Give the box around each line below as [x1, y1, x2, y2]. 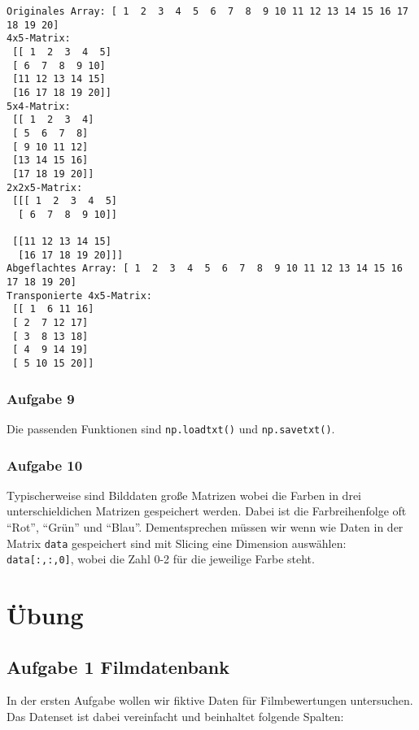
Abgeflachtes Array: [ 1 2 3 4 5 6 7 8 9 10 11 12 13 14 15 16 [7, 263, 403, 275]
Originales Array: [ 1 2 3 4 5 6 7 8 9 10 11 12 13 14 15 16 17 [7, 6, 408, 17]
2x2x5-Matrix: [7, 181, 83, 193]
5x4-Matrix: [7, 100, 71, 112]
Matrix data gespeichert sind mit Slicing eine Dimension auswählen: [7, 534, 347, 551]
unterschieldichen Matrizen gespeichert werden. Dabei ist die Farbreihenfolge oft [7, 502, 407, 519]
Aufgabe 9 [7, 388, 75, 408]
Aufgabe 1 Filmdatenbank [7, 654, 229, 679]
